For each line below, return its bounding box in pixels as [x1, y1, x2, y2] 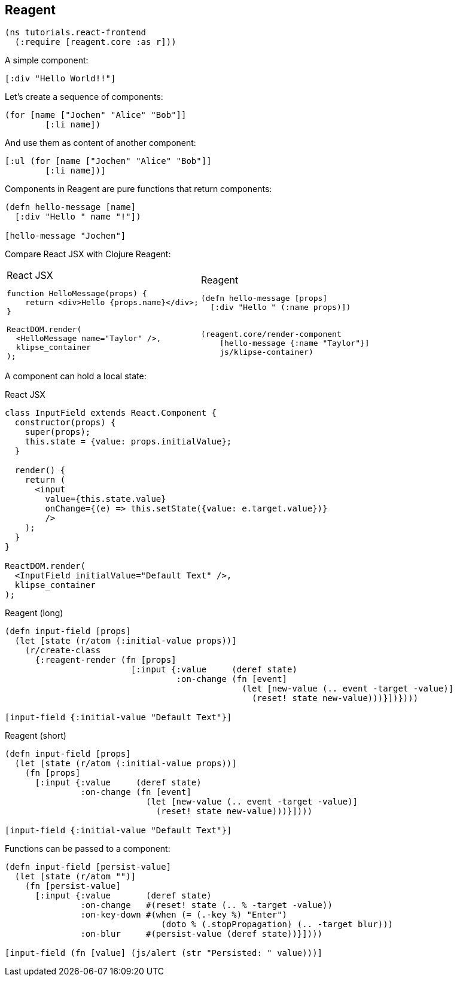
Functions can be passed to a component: [5, 843, 170, 854]
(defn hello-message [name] [5, 202, 136, 212]
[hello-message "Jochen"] [5, 231, 126, 241]
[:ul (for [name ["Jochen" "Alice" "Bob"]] [5, 156, 212, 166]
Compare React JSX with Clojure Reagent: [5, 249, 171, 260]
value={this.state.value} [45, 494, 166, 504]
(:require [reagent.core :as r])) [14, 37, 176, 47]
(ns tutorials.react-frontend [5, 28, 147, 38]
